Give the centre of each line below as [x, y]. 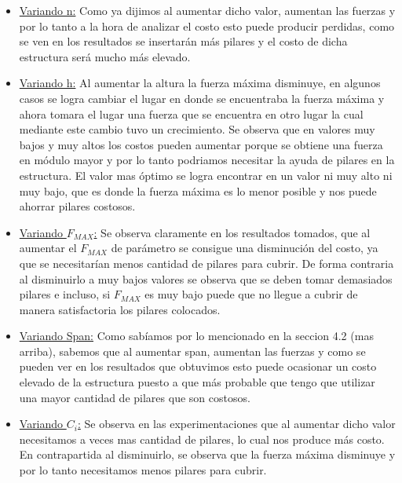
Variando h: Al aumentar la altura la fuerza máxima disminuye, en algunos [200, 83]
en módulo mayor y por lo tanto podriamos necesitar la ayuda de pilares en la [207, 160]
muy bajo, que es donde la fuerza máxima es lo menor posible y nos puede [198, 190]
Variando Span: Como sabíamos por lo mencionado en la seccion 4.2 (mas [196, 336]
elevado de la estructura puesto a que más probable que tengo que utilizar [197, 382]
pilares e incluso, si [65, 294]
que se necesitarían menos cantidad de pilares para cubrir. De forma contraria [206, 263]
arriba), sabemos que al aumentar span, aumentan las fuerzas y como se [192, 351]
